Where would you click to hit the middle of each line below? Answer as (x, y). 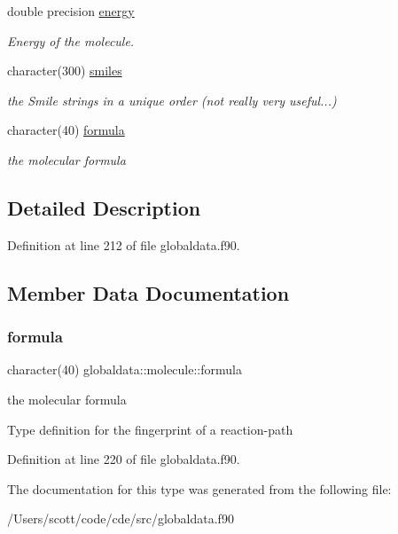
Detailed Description (104, 207)
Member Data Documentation (148, 292)
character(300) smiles (65, 71)
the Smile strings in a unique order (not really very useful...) (172, 100)
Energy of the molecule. (71, 40)
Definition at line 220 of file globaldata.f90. (124, 459)
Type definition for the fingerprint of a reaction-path (150, 429)
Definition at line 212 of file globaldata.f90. (124, 244)
